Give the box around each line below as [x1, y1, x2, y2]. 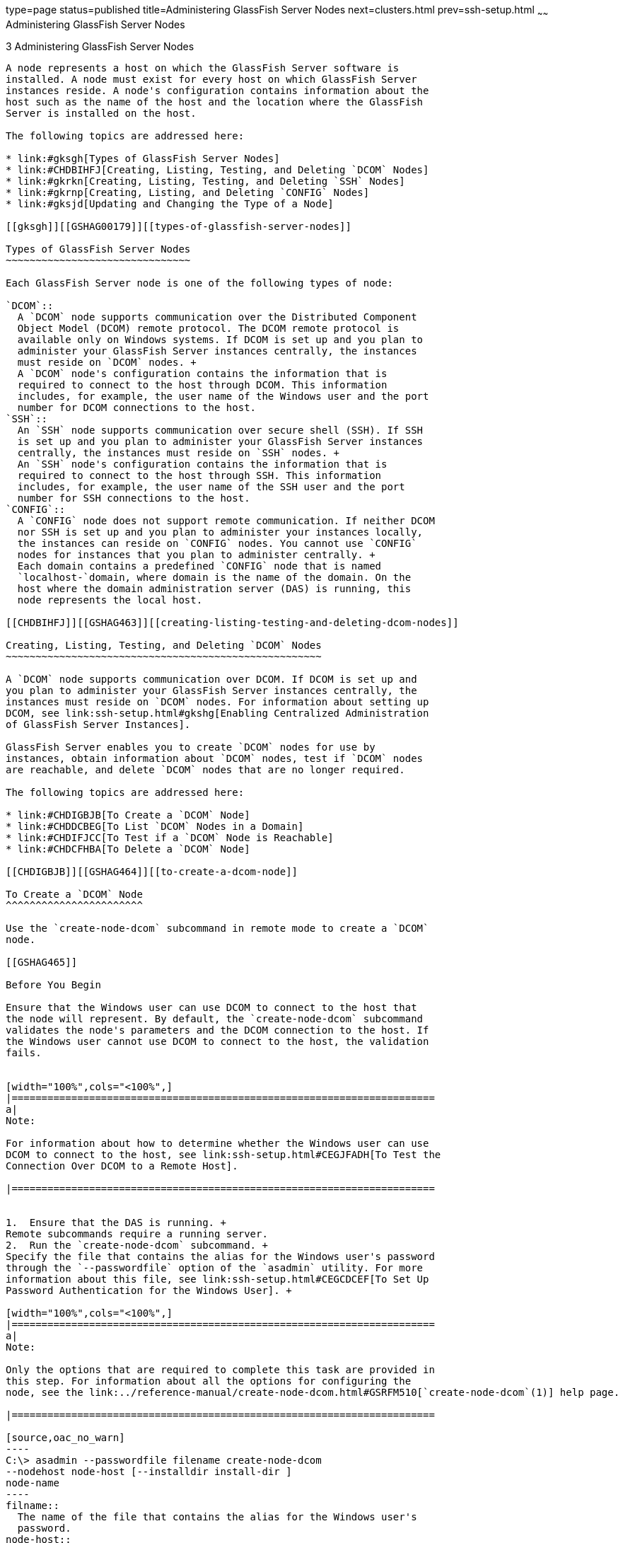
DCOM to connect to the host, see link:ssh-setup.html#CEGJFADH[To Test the [6, 1148, 441, 1160]
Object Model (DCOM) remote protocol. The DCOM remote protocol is [17, 322, 400, 334]
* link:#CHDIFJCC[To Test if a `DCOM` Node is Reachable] [6, 831, 334, 843]
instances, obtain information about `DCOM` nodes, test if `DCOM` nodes [6, 752, 424, 764]
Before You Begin [6, 978, 101, 990]
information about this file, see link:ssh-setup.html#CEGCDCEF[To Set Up [6, 1273, 429, 1285]
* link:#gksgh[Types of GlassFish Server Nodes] [6, 152, 280, 164]
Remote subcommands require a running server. [6, 1227, 268, 1239]
